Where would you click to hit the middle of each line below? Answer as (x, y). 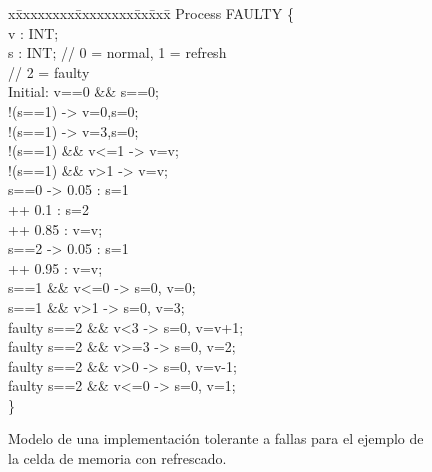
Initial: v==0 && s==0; (83, 91)
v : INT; (33, 32)
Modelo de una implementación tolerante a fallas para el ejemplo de (216, 438)
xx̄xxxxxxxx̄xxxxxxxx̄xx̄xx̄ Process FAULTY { (151, 13)
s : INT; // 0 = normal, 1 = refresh (117, 52)
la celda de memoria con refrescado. (117, 458)
